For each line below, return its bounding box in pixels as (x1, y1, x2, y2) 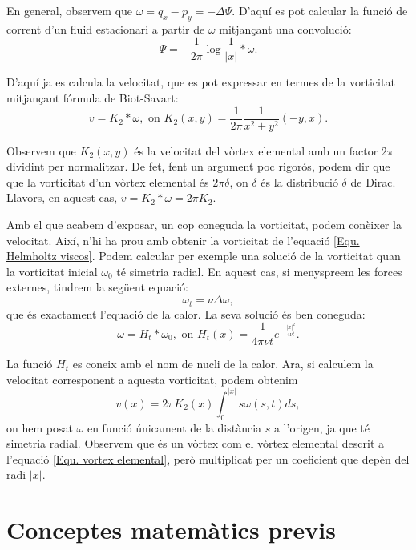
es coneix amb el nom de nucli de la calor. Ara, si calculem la (72, 355, 374, 372)
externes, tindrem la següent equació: (6, 279, 188, 295)
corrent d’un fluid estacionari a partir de (6, 20, 205, 37)
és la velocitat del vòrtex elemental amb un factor (134, 142, 378, 159)
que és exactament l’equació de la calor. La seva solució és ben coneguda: (6, 305, 366, 322)
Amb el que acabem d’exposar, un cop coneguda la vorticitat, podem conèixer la (6, 216, 402, 233)
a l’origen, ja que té (273, 419, 370, 436)
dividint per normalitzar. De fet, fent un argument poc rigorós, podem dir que (6, 158, 390, 175)
